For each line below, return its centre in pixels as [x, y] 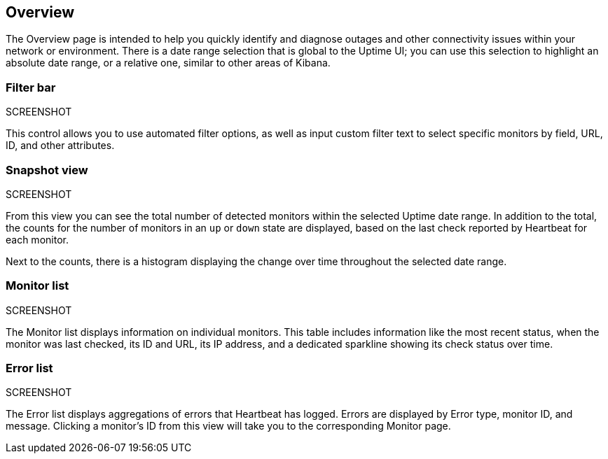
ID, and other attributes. [60, 146]
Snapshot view [47, 170]
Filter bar [31, 87]
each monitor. [37, 239]
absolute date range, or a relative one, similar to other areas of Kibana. [168, 63]
